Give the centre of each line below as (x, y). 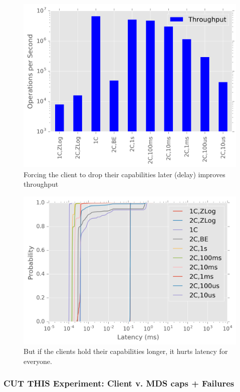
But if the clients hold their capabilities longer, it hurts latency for (126, 351)
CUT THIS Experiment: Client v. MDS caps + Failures (119, 383)
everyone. (38, 361)
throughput (41, 184)
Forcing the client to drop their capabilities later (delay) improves (125, 174)
